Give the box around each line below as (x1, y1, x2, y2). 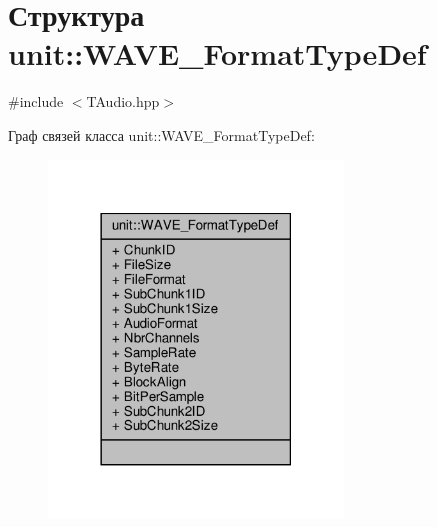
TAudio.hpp (86, 91, 160, 112)
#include (8, 91, 64, 112)
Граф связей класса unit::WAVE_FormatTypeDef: (8, 124, 315, 145)
